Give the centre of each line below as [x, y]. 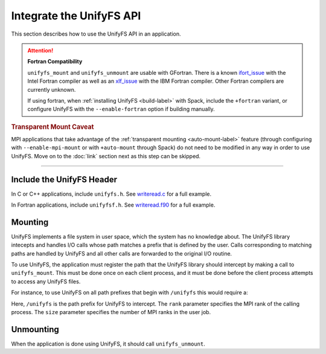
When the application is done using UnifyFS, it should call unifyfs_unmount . [108, 344]
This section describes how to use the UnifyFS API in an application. [96, 34]
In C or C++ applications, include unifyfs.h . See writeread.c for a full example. [111, 194]
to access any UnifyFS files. [46, 282]
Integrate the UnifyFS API [76, 16]
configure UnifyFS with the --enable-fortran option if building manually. [121, 109]
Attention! [40, 50]
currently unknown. [52, 89]
